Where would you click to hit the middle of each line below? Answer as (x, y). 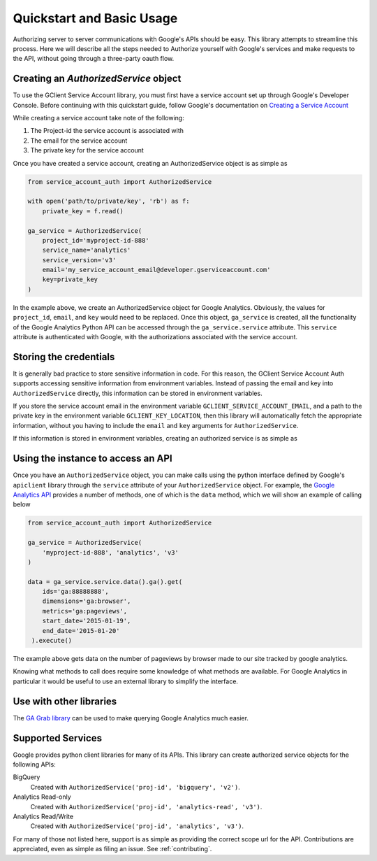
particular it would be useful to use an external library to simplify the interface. (126, 681)
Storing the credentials (64, 357)
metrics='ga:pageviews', (85, 611)
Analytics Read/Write (43, 816)
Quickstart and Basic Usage (95, 18)
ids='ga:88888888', (76, 592)
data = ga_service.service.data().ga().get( (105, 582)
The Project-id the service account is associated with (107, 131)
